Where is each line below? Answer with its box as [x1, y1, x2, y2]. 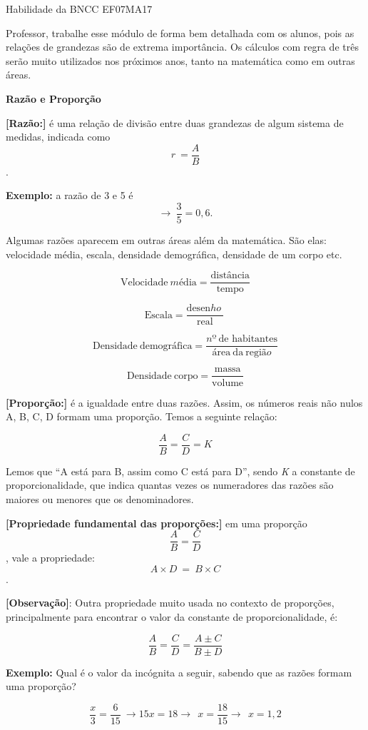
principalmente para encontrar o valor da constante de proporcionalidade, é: [6, 609, 338, 624]
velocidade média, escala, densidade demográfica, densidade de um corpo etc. [6, 246, 342, 261]
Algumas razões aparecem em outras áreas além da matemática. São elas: [6, 233, 327, 248]
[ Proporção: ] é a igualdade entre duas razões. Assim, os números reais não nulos [6, 395, 363, 410]
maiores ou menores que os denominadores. [6, 491, 194, 506]
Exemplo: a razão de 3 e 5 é [6, 188, 133, 203]
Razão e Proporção [6, 91, 101, 106]
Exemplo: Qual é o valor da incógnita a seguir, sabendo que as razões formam [6, 664, 352, 679]
